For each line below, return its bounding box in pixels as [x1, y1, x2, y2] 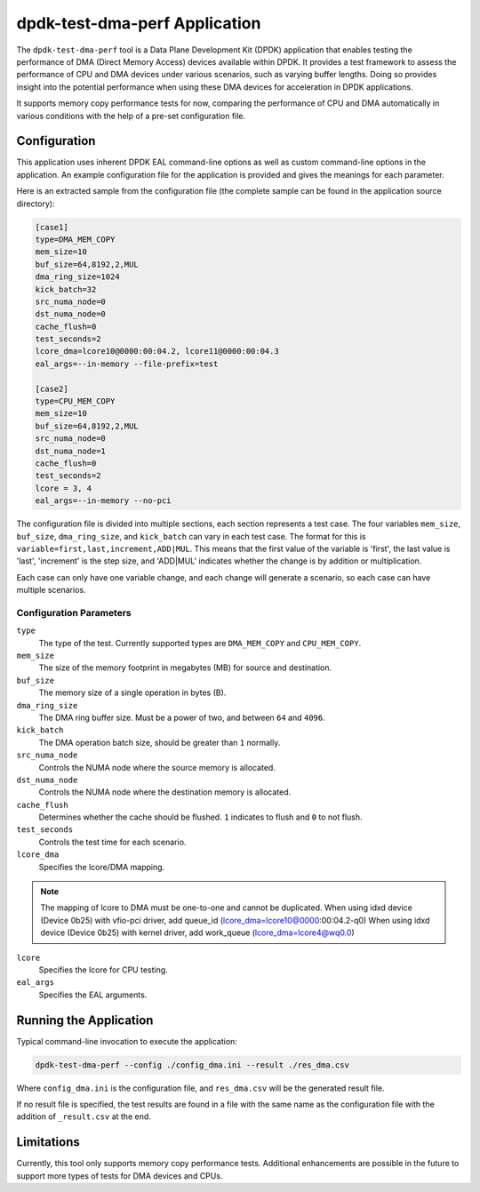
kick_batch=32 [35, 284, 97, 294]
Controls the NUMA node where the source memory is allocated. [38, 762, 276, 772]
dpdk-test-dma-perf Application [16, 13, 261, 33]
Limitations [16, 1134, 80, 1150]
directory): [16, 198, 55, 209]
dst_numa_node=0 [35, 309, 107, 319]
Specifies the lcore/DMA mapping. [38, 861, 165, 872]
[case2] [35, 383, 68, 394]
